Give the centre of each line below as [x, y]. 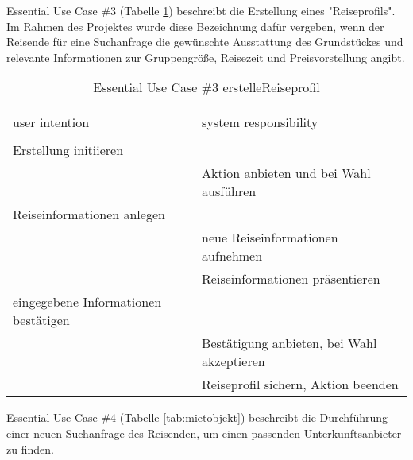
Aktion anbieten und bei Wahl [286, 173]
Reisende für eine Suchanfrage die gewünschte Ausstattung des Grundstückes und [205, 42]
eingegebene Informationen [87, 302]
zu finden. [30, 448]
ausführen [229, 191]
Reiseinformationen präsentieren [291, 279]
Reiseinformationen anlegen [89, 215]
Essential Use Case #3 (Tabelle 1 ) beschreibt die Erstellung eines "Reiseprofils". [201, 10]
